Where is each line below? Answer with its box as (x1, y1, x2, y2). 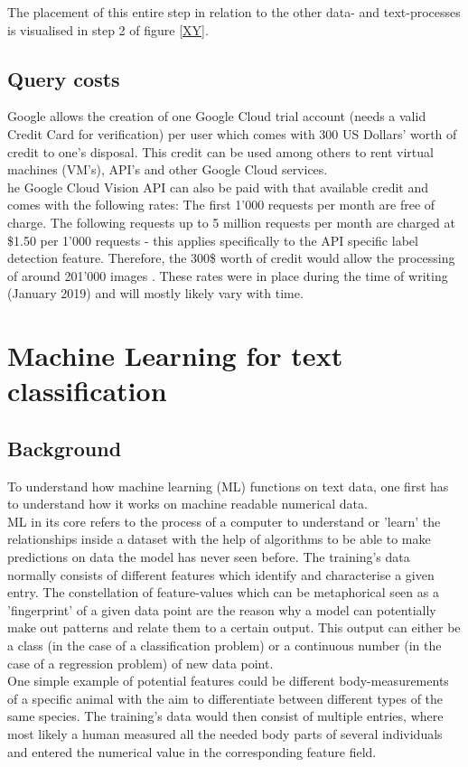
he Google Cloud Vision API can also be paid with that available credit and (7, 177, 429, 196)
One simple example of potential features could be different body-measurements (7, 671, 449, 690)
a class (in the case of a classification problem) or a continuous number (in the (7, 636, 442, 655)
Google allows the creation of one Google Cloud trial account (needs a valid (7, 107, 426, 126)
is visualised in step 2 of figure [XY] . (7, 20, 209, 39)
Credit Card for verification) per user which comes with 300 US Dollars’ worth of (7, 124, 457, 143)
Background (7, 434, 122, 462)
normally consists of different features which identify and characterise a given (7, 565, 435, 584)
